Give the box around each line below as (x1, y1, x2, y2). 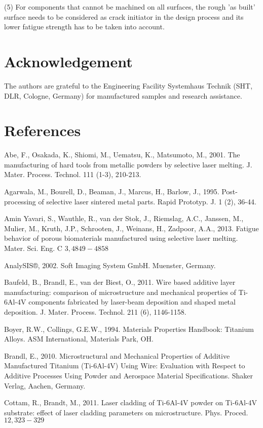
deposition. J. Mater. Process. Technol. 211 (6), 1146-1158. (4, 306, 186, 317)
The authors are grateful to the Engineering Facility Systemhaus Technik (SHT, (4, 80, 253, 91)
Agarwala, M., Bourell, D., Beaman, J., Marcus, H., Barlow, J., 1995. (4, 186, 219, 196)
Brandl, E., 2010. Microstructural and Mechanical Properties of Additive (4, 350, 230, 361)
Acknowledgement (4, 51, 133, 71)
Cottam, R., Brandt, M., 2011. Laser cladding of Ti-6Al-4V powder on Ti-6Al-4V (4, 397, 257, 408)
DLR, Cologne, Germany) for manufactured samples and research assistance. (4, 90, 242, 101)
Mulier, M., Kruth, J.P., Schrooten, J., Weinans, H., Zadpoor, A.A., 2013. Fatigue (4, 223, 259, 233)
